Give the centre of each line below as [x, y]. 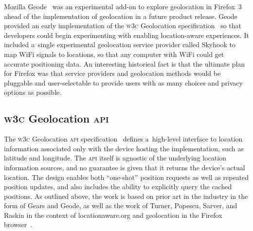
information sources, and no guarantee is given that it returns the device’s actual [125, 167]
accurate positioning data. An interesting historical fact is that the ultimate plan [125, 63]
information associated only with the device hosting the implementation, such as [124, 148]
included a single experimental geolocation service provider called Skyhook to [120, 44]
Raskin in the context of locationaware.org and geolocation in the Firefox [113, 215]
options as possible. [33, 92]
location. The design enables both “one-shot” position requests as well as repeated [126, 177]
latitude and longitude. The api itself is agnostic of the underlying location [115, 158]
